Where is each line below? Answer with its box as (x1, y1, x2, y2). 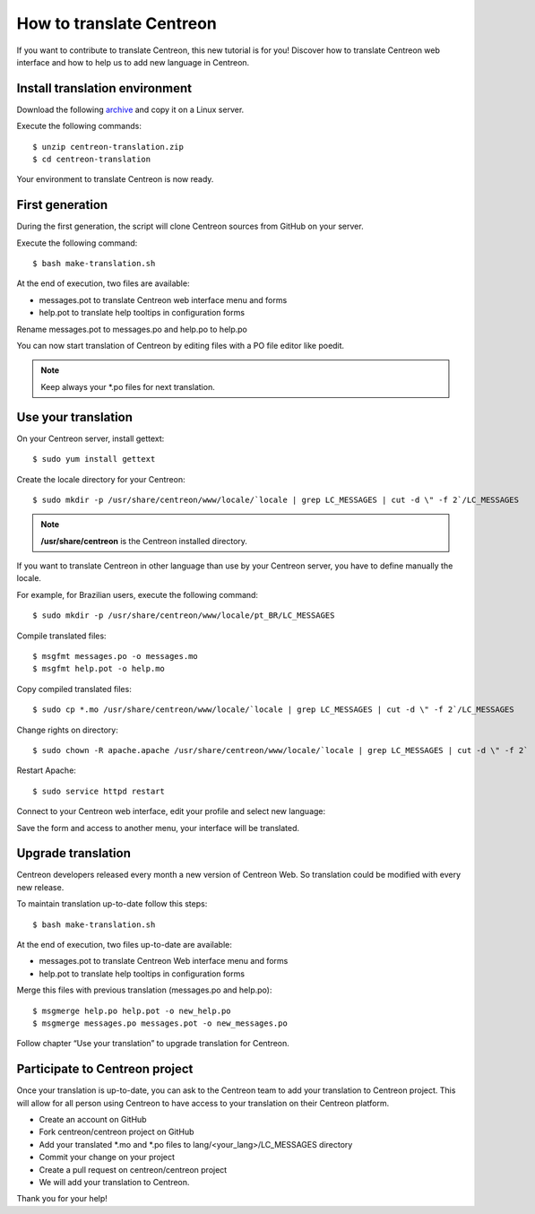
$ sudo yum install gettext (32, 454, 156, 464)
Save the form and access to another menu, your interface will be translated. (16, 822, 300, 833)
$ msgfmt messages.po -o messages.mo (32, 651, 199, 662)
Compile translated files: (16, 630, 107, 641)
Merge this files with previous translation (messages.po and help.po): (16, 984, 272, 995)
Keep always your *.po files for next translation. (40, 381, 215, 392)
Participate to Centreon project (16, 1062, 194, 1077)
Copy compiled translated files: (16, 683, 132, 694)
